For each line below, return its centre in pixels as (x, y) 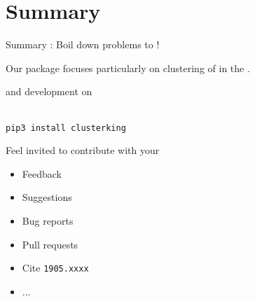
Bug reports (48, 220)
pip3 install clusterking (66, 128)
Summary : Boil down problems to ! (83, 44)
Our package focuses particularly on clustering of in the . (128, 68)
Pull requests (50, 244)
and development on (49, 91)
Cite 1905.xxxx (55, 268)
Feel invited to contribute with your (83, 150)
